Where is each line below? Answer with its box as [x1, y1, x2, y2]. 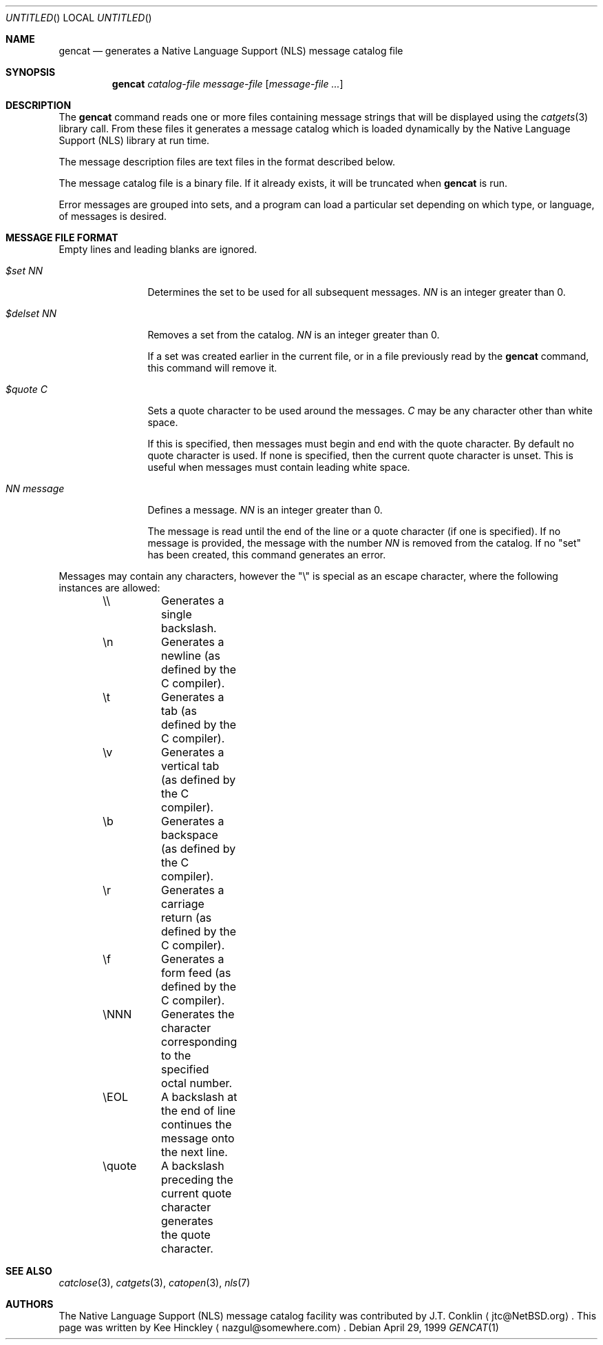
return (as [161, 911, 212, 924]
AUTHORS [6, 1298, 54, 1310]
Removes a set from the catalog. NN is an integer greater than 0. [147, 329, 440, 341]
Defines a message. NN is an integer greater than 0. [147, 504, 383, 516]
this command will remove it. [147, 362, 277, 374]
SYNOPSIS [6, 66, 56, 78]
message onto [161, 1131, 235, 1145]
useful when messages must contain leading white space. [147, 461, 410, 473]
